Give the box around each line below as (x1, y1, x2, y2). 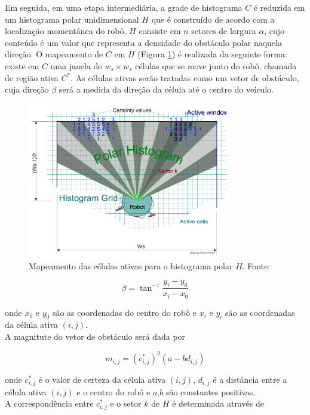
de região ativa (5, 71, 59, 84)
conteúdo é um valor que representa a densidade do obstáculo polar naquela (5, 36, 282, 48)
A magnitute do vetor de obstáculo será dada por (5, 330, 186, 342)
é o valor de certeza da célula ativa (38, 373, 166, 386)
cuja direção (5, 83, 49, 96)
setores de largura (191, 24, 256, 37)
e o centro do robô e (76, 385, 151, 398)
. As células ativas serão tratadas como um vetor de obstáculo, (70, 71, 299, 84)
